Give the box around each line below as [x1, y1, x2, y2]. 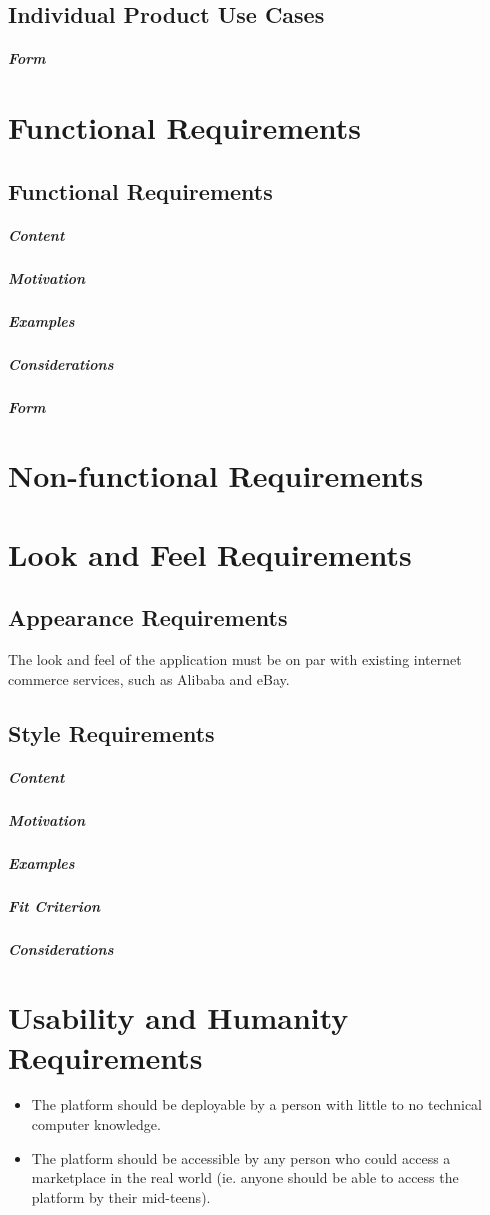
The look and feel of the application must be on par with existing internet [8, 649, 462, 670]
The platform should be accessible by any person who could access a [31, 1147, 451, 1168]
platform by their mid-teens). [31, 1186, 211, 1207]
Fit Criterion [8, 895, 101, 916]
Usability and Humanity [8, 997, 349, 1038]
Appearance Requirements [8, 602, 288, 633]
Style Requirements [8, 717, 215, 748]
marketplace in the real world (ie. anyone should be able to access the [31, 1167, 459, 1188]
